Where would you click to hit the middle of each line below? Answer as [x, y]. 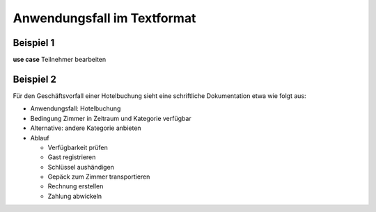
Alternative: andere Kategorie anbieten [86, 128]
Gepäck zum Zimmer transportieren [99, 177]
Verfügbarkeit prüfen [78, 147]
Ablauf [40, 138]
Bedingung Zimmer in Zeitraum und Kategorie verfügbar [111, 118]
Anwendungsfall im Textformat [104, 18]
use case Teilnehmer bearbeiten [60, 60]
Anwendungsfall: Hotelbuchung [76, 108]
